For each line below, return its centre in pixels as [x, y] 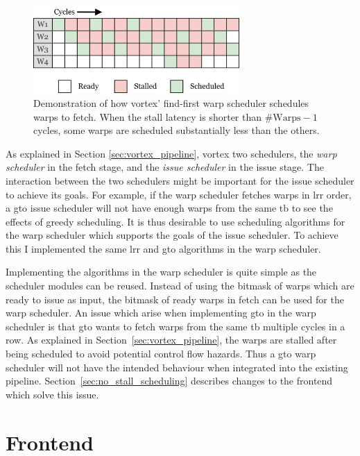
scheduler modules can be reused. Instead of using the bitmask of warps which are [180, 286]
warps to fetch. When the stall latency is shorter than [148, 116]
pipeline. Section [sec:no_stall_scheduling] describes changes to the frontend [169, 381]
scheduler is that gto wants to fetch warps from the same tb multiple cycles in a [175, 326]
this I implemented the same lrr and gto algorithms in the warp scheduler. [163, 248]
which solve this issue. [52, 394]
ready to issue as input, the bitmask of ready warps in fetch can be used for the [175, 299]
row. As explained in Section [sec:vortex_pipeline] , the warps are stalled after [171, 340]
